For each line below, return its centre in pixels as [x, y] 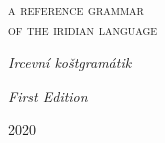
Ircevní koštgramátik [70, 62]
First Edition [48, 95]
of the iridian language [83, 28]
